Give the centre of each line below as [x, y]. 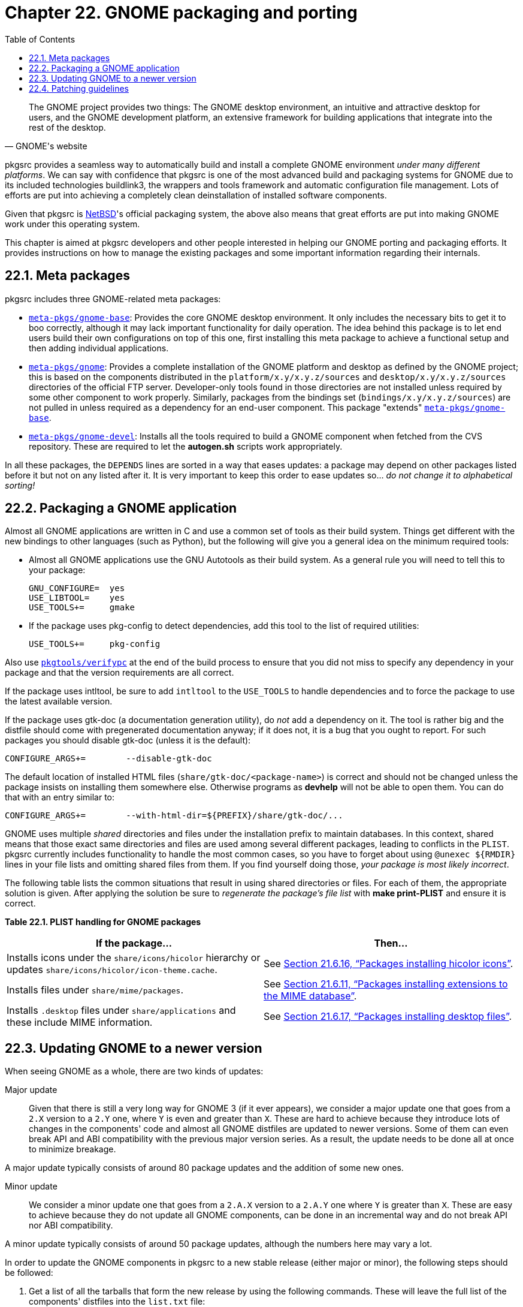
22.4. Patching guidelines [79, 88]
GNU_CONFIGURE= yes [77, 588]
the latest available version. [59, 701]
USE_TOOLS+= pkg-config [95, 644]
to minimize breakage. [72, 1149]
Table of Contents [40, 39]
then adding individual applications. [99, 348]
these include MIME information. [80, 1023]
